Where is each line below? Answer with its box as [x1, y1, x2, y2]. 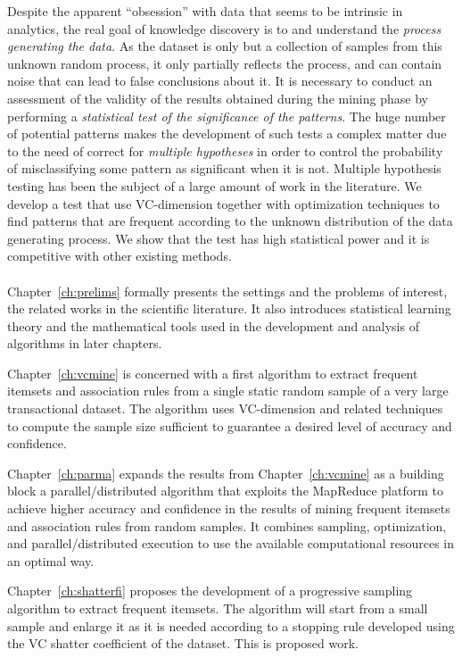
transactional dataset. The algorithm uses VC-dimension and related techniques [7, 399, 443, 418]
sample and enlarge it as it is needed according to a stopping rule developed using [7, 616, 455, 635]
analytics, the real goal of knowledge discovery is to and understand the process [7, 19, 441, 37]
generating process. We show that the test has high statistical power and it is [7, 229, 430, 247]
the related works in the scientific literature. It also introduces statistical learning [7, 299, 451, 318]
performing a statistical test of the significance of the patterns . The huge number [7, 106, 446, 125]
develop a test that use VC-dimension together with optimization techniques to [7, 194, 440, 212]
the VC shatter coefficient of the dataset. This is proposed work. [7, 634, 359, 653]
